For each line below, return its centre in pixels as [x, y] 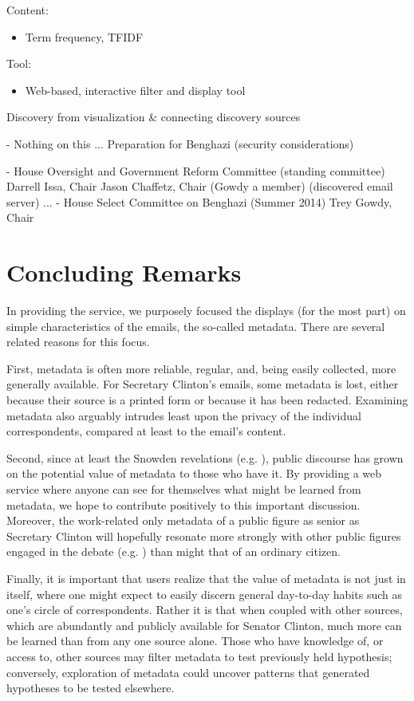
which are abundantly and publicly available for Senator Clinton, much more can [204, 625]
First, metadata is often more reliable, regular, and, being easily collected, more [201, 368]
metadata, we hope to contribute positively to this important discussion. [183, 504]
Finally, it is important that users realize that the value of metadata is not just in [206, 578]
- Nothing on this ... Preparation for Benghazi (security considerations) [180, 143]
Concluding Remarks [124, 272]
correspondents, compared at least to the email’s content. [146, 431]
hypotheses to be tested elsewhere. [91, 688]
